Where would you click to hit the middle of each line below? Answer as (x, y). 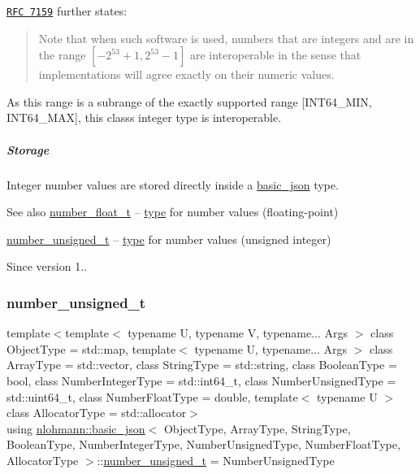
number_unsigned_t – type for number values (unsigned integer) (169, 239)
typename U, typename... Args (271, 348)
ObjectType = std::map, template (91, 348)
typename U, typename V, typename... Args (238, 333)
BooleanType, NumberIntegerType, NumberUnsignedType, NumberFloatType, (204, 444)
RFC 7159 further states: (67, 11)
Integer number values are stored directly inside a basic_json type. (173, 184)
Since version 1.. (47, 266)
